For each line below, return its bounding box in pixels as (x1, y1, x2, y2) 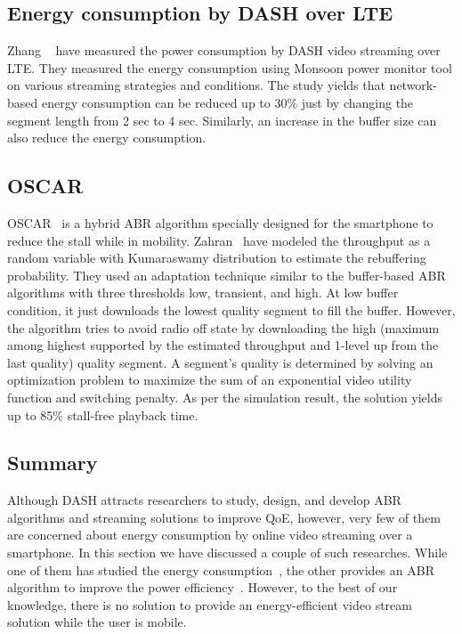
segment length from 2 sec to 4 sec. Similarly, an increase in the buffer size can (7, 110, 437, 129)
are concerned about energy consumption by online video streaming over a (7, 525, 413, 544)
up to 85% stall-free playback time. (7, 405, 199, 424)
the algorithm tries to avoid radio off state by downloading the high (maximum (7, 318, 440, 337)
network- (389, 76, 437, 94)
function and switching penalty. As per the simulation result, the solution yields (7, 387, 443, 406)
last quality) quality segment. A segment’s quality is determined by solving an (7, 353, 434, 371)
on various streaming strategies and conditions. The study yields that (7, 76, 385, 94)
